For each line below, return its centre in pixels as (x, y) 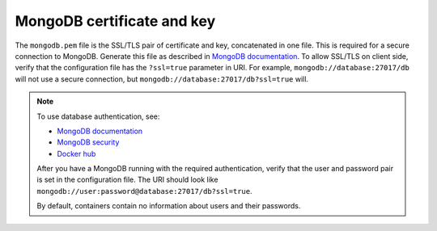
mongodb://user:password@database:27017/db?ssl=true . (144, 191)
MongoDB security (88, 142)
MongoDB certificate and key (115, 21)
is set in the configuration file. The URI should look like (127, 180)
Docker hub (76, 153)
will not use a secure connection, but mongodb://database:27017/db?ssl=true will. (162, 79)
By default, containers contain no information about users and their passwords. (169, 206)
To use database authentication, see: (98, 116)
